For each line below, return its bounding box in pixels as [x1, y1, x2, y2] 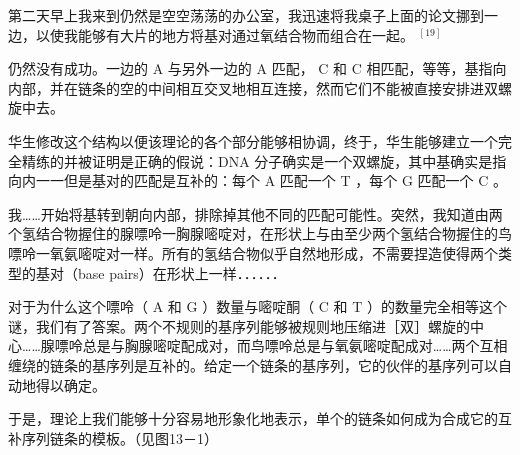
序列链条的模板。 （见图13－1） [21, 427, 218, 448]
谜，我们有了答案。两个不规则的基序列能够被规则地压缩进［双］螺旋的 [8, 315, 470, 336]
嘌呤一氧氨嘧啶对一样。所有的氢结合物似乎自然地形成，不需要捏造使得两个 [8, 242, 498, 263]
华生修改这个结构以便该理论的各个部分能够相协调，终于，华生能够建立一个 [8, 130, 498, 151]
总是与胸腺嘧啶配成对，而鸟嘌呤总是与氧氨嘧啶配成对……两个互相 [82, 335, 508, 356]
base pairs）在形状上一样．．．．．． [77, 262, 286, 283]
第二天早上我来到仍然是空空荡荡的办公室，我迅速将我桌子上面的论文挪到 [8, 5, 484, 25]
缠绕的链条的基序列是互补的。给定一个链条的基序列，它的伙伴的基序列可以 [8, 354, 498, 375]
